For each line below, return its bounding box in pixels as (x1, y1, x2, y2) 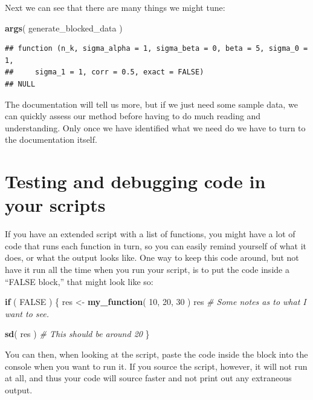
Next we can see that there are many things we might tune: (5, 1, 225, 13)
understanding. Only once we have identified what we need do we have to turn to (5, 121, 306, 134)
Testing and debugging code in (5, 169, 266, 194)
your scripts (5, 192, 106, 217)
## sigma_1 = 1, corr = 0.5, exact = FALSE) (5, 68, 204, 77)
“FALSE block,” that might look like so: (5, 275, 153, 287)
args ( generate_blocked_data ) (5, 21, 123, 34)
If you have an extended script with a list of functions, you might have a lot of (5, 228, 295, 240)
